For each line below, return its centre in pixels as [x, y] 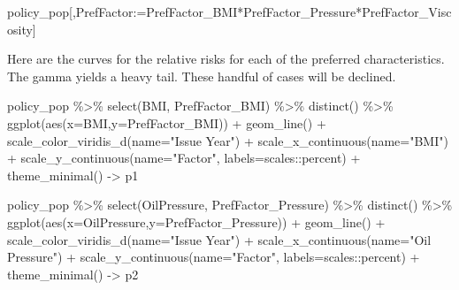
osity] [22, 29]
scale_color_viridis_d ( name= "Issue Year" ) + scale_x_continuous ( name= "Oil [219, 239]
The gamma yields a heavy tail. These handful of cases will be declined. [202, 76]
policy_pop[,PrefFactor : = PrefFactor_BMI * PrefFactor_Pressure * [185, 11]
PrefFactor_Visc [407, 11]
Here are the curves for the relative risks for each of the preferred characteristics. [226, 59]
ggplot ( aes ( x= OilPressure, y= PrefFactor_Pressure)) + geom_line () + [196, 221]
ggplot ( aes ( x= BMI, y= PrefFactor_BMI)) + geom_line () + [167, 122]
